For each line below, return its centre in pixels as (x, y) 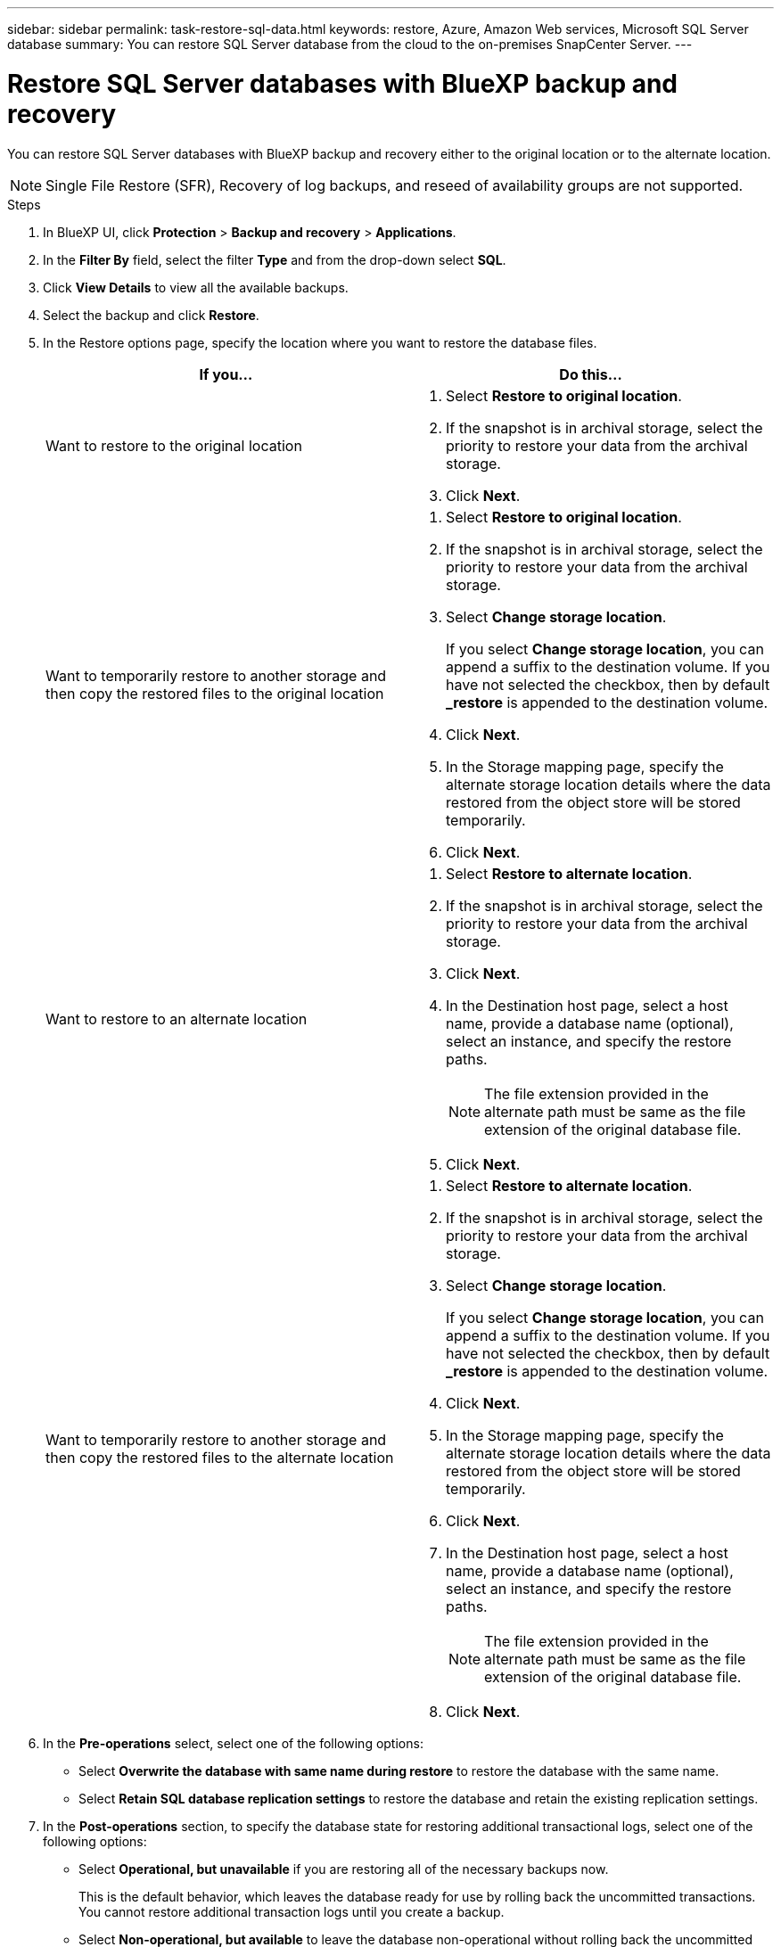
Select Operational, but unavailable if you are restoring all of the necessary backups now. (344, 1869)
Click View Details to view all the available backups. (196, 287)
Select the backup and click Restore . (151, 315)
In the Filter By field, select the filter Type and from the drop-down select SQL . (275, 259)
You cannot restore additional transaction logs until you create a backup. (292, 1911)
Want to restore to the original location (174, 445)
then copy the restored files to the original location (215, 693)
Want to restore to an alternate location (177, 1019)
